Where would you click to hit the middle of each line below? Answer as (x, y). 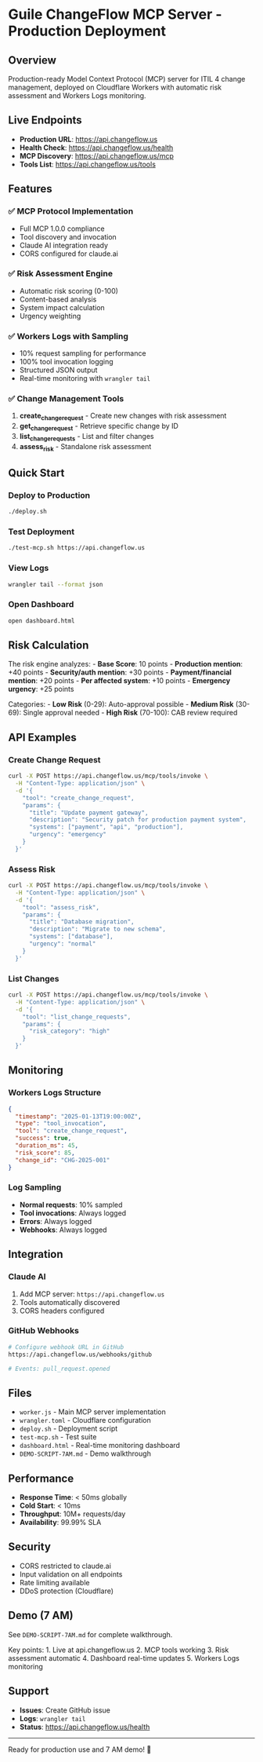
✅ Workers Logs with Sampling (68, 336)
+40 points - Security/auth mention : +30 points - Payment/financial (120, 672)
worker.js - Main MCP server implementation (93, 1412)
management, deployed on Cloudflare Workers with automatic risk (115, 87)
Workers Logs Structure (55, 1093)
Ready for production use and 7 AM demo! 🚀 (80, 1749)
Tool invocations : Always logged (73, 1213)
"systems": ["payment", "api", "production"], (106, 827)
